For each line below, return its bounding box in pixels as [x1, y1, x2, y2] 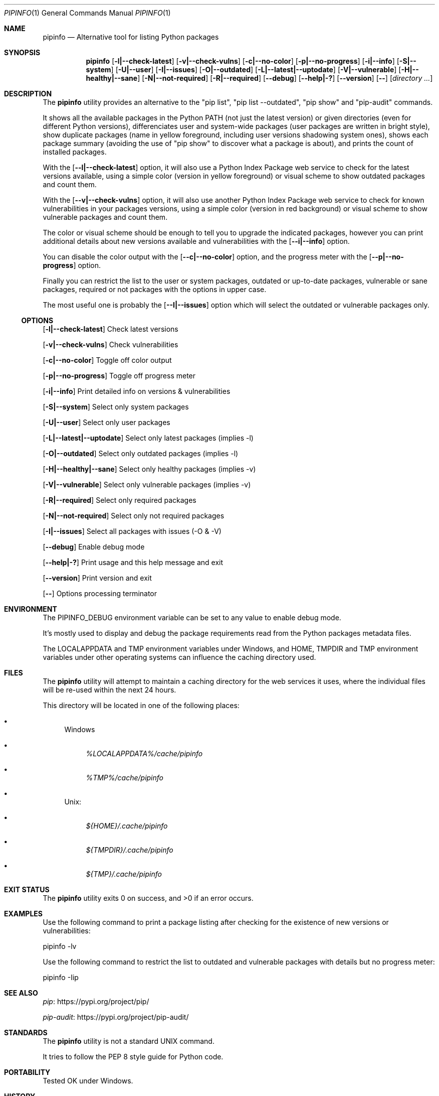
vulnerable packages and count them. [43, 213, 168, 221]
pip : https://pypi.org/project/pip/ [43, 997, 149, 1006]
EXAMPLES [4, 909, 43, 918]
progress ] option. [43, 261, 101, 269]
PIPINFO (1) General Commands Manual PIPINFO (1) [4, 9, 171, 17]
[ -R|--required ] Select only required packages [43, 496, 196, 504]
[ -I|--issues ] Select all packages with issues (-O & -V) [43, 527, 222, 535]
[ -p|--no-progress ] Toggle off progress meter [43, 371, 196, 380]
